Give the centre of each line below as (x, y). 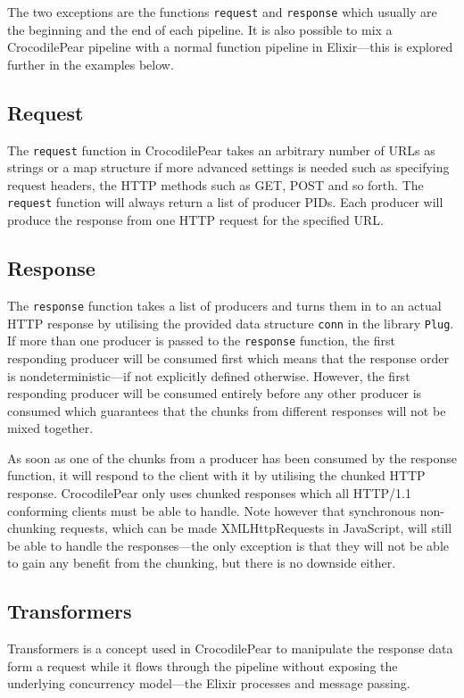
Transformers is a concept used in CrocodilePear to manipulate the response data (230, 648)
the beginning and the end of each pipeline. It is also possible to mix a (200, 29)
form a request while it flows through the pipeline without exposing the (203, 665)
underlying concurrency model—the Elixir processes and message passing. (209, 683)
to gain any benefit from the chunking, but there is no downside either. (202, 563)
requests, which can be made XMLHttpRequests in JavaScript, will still (256, 528)
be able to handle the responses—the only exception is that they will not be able (228, 545)
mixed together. (50, 428)
